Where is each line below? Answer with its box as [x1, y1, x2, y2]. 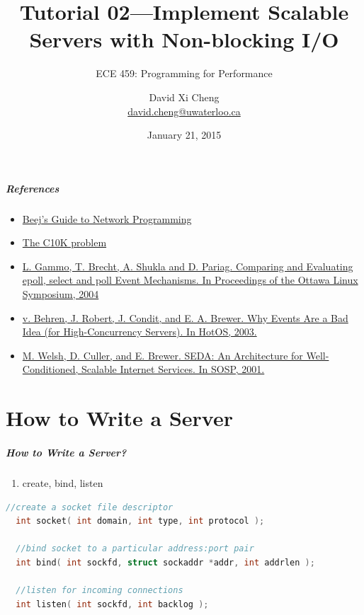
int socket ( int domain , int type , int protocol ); [16, 516, 265, 527]
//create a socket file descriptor [6, 502, 174, 512]
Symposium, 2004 [22, 287, 99, 301]
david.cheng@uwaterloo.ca [127, 103, 241, 118]
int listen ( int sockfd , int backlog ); [16, 599, 209, 609]
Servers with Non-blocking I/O [29, 25, 339, 54]
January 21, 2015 [147, 127, 222, 142]
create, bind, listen [22, 475, 103, 490]
